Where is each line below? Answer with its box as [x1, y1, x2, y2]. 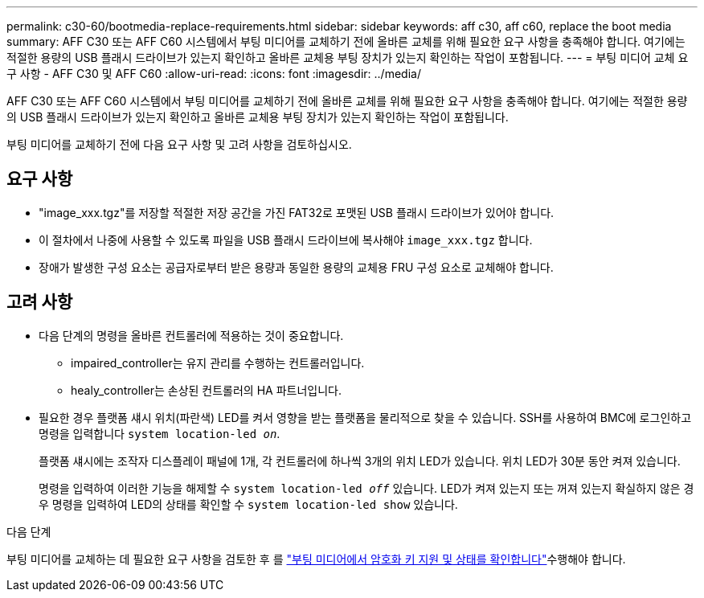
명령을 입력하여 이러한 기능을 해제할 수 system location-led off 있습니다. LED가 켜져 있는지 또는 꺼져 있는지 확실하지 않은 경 [39, 481, 694, 495]
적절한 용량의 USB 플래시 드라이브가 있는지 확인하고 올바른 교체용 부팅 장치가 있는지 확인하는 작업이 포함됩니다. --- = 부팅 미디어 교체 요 [6, 51, 689, 64]
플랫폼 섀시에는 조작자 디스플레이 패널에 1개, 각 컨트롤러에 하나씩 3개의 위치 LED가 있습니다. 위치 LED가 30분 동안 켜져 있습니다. [39, 453, 681, 468]
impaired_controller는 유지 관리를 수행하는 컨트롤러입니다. [71, 355, 365, 370]
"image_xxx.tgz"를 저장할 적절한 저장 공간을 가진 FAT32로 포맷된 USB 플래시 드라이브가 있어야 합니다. [39, 205, 555, 219]
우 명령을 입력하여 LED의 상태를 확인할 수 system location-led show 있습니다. [39, 497, 458, 511]
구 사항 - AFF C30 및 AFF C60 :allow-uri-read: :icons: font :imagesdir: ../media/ [6, 67, 421, 80]
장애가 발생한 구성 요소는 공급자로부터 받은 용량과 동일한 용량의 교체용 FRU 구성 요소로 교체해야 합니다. [39, 260, 554, 274]
